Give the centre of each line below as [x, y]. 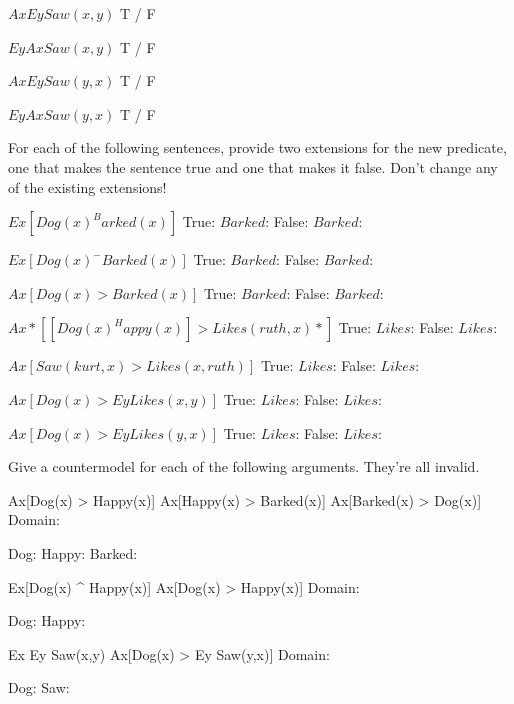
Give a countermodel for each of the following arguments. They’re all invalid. [244, 466]
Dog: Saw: [39, 687]
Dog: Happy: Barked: [73, 552]
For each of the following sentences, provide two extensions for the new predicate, [257, 147]
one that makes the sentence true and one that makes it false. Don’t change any [253, 166]
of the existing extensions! [87, 186]
